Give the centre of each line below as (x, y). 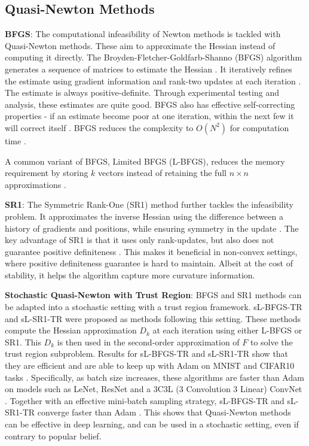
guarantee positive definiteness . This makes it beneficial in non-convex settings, (151, 251)
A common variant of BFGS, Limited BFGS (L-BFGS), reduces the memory (145, 161)
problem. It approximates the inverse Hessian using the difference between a (144, 216)
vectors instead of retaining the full (162, 173)
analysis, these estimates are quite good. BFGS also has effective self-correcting (150, 104)
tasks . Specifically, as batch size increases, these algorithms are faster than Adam (154, 377)
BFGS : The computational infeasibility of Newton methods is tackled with (143, 34)
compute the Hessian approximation (71, 330)
